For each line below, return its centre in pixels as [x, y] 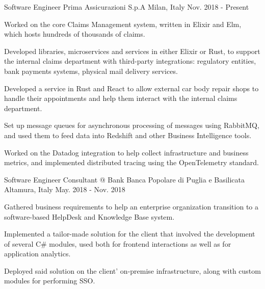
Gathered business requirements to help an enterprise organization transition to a [131, 206]
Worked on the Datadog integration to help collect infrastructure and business [126, 152]
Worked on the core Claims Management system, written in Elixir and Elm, [123, 24]
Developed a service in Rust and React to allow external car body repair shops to [131, 88]
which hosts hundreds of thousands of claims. [75, 34]
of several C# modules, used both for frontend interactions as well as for [118, 243]
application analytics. [37, 254]
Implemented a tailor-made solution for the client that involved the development [130, 234]
